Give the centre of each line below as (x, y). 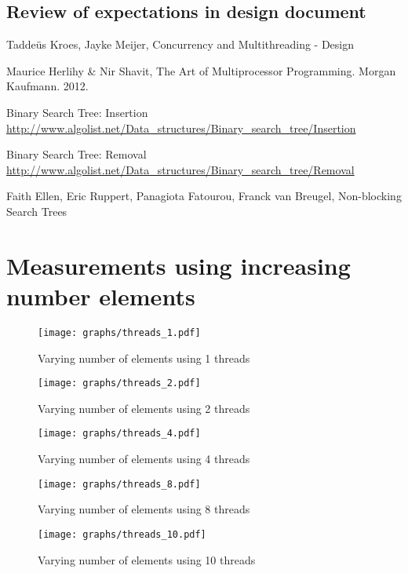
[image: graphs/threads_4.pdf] (119, 434)
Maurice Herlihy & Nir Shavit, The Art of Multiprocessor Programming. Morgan (201, 70)
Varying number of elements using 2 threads (144, 408)
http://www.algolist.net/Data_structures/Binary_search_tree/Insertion (181, 128)
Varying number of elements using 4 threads (144, 459)
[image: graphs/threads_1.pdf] (119, 332)
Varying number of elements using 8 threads (144, 509)
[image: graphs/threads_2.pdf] (119, 383)
